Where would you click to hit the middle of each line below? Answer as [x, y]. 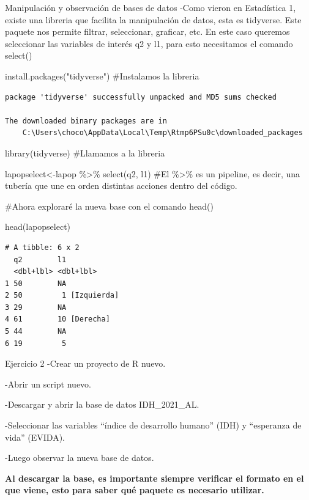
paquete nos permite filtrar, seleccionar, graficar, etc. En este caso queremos [147, 31]
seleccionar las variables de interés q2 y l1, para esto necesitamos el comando [149, 43]
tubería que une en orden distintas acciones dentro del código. [121, 186]
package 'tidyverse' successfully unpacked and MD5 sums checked [141, 97]
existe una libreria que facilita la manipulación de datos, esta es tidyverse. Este [153, 19]
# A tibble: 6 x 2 [42, 247]
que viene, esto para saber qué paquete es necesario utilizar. [135, 490]
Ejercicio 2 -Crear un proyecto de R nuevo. [85, 363]
